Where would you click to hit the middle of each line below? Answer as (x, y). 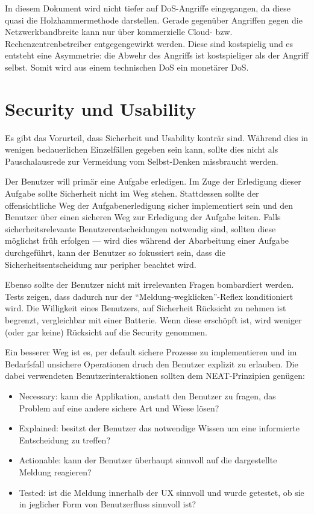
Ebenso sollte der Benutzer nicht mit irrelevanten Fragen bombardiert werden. (149, 284)
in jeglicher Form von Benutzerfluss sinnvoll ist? (108, 504)
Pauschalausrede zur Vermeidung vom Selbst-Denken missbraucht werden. (142, 161)
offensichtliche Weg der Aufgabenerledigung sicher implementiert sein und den (149, 205)
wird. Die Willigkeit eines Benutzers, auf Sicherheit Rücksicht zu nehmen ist (146, 308)
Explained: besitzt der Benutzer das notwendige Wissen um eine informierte (159, 428)
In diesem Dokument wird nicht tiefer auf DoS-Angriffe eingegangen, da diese (148, 8)
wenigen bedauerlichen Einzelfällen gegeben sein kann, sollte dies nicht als (142, 149)
